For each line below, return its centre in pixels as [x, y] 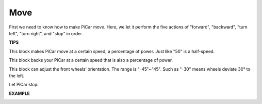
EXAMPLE [19, 93]
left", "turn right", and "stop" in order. [46, 33]
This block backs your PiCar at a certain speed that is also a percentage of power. [91, 60]
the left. [16, 76]
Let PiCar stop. [24, 85]
